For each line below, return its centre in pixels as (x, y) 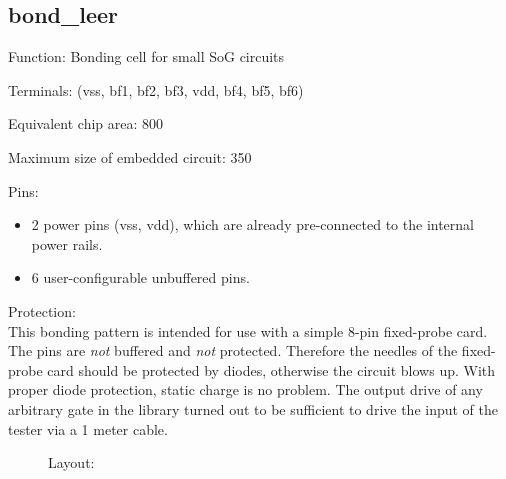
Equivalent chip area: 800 (86, 123)
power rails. (67, 243)
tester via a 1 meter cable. (88, 428)
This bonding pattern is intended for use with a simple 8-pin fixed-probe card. (248, 330)
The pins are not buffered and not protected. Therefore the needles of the (233, 350)
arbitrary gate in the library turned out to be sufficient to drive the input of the (253, 408)
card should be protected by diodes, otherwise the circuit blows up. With (271, 369)
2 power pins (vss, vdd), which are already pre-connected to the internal (252, 224)
